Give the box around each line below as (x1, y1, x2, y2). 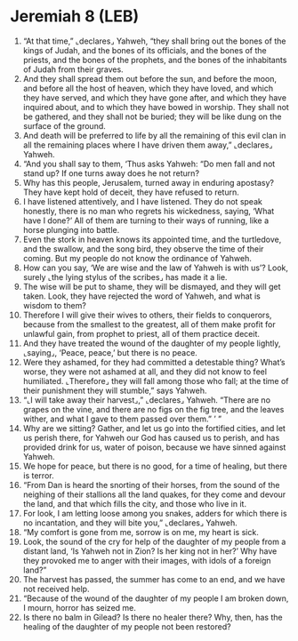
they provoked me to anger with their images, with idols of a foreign (22, 555, 271, 565)
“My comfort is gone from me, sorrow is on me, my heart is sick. (22, 526, 259, 537)
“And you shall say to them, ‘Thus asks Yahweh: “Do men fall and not (22, 158, 276, 169)
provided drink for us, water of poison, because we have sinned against (22, 442, 286, 453)
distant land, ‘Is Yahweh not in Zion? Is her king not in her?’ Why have (22, 545, 278, 557)
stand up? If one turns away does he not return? (22, 167, 199, 179)
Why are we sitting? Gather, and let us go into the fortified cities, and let (22, 422, 286, 433)
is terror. (22, 469, 54, 481)
